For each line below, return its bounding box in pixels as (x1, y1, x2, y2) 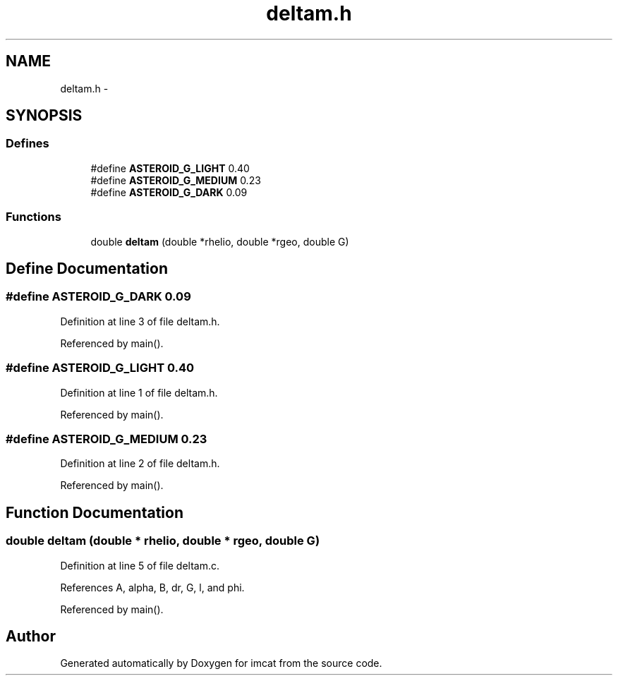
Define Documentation (6, 259, 168, 277)
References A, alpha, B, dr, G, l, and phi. (60, 581, 245, 593)
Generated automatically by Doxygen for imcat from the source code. (60, 657, 382, 670)
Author (6, 627, 56, 645)
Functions (6, 210, 61, 224)
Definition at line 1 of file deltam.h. (60, 386, 218, 399)
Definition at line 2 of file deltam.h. (60, 457, 220, 470)
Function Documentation (6, 503, 183, 522)
